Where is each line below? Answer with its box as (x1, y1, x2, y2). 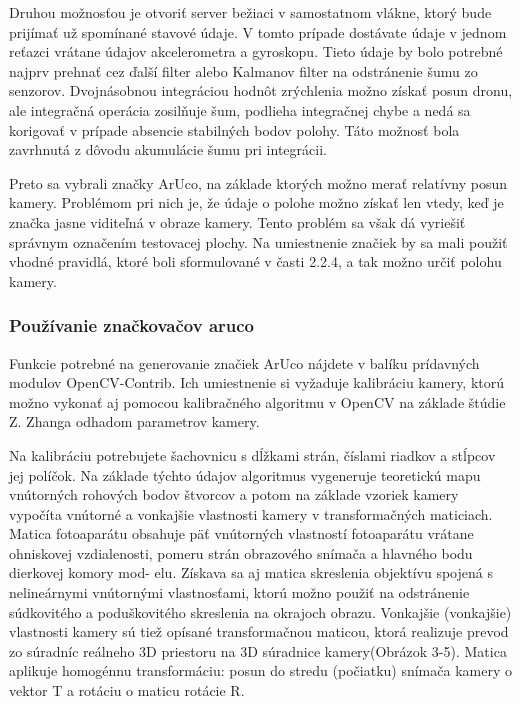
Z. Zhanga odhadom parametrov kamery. (9, 411, 260, 432)
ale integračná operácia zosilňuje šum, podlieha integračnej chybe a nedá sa (9, 99, 471, 120)
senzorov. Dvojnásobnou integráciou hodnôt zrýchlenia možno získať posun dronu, (9, 80, 513, 101)
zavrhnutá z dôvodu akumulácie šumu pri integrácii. (9, 139, 327, 160)
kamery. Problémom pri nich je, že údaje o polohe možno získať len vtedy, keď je (9, 192, 504, 213)
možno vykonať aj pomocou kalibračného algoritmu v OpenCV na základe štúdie (9, 391, 506, 412)
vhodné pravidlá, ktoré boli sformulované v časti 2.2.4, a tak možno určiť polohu (9, 251, 502, 272)
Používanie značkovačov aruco (9, 313, 255, 338)
